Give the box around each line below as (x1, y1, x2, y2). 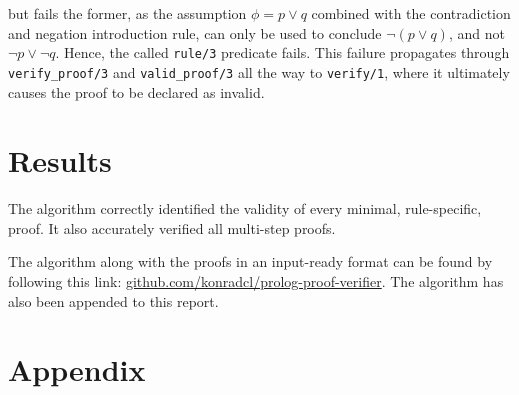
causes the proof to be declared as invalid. (8, 81, 265, 102)
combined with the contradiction (311, 3, 511, 23)
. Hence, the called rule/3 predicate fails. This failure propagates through (55, 42, 510, 63)
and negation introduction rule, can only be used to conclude (8, 22, 382, 43)
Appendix (8, 349, 146, 390)
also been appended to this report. (8, 290, 219, 311)
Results (8, 140, 112, 181)
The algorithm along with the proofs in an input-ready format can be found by (8, 251, 493, 272)
